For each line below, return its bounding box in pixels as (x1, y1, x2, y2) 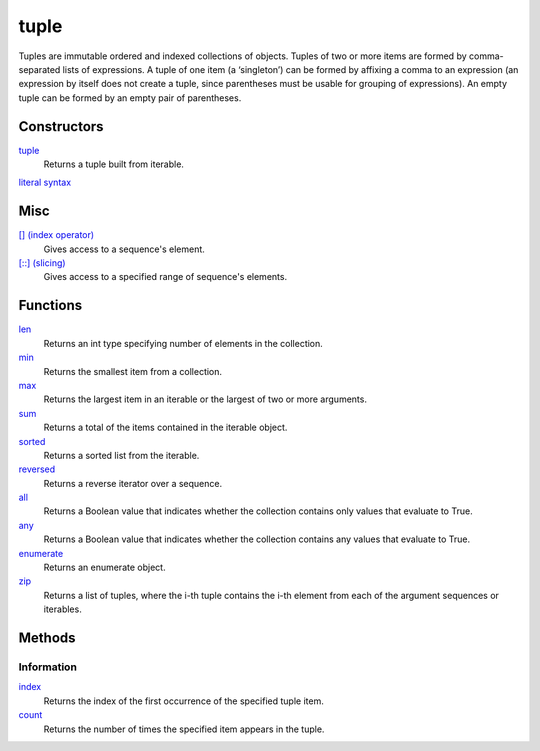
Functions (18, 297, 83, 314)
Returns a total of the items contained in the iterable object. (43, 421, 288, 434)
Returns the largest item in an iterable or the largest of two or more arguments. (43, 393, 367, 405)
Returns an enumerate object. (43, 561, 166, 574)
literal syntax (18, 176, 72, 189)
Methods (18, 630, 76, 647)
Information (18, 660, 77, 674)
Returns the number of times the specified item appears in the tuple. (43, 723, 325, 735)
